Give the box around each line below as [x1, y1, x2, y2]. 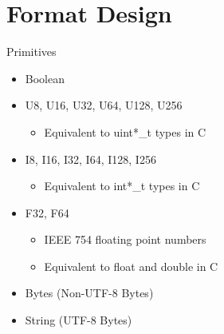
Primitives [6, 43, 57, 60]
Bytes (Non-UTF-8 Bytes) [25, 284, 154, 301]
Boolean [25, 70, 65, 86]
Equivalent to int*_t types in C [44, 177, 200, 194]
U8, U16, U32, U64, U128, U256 [25, 97, 183, 113]
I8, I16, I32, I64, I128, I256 [25, 150, 156, 167]
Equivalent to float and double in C [44, 257, 218, 274]
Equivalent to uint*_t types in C [44, 123, 206, 140]
